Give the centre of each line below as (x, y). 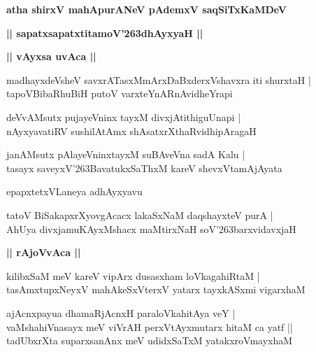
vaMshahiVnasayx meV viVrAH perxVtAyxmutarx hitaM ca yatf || (150, 326)
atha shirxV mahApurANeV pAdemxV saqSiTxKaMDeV (147, 9)
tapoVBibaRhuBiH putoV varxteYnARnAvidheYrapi (120, 93)
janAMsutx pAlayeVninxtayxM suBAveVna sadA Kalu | (126, 154)
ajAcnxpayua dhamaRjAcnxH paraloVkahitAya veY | (121, 312)
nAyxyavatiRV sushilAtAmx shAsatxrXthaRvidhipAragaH (131, 131)
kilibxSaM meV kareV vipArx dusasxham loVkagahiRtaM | (133, 275)
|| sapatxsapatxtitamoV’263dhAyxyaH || (105, 33)
